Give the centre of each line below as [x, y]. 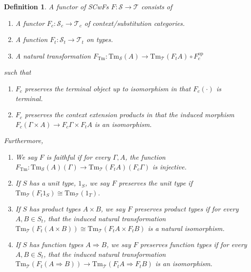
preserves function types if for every [194, 244]
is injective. [169, 166]
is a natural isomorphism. [186, 228]
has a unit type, [53, 183]
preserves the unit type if [155, 183]
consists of [157, 6]
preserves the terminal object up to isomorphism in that [108, 88]
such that [18, 72]
